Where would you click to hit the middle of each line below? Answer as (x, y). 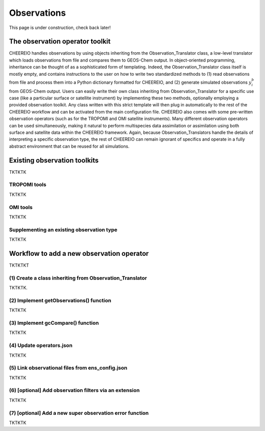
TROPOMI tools (28, 185)
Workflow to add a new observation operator (79, 253)
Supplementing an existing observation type (63, 230)
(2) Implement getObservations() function (60, 300)
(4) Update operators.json (41, 345)
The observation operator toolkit (60, 42)
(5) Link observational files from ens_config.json (68, 368)
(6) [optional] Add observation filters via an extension (74, 390)
